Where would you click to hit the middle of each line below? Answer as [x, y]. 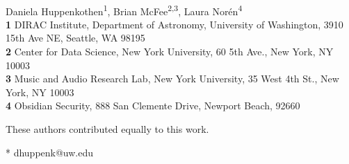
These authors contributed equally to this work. [107, 129]
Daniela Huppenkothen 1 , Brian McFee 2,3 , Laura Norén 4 [124, 10]
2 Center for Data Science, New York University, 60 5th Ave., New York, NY [170, 52]
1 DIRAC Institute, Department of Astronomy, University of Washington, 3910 [174, 24]
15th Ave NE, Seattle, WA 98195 [75, 38]
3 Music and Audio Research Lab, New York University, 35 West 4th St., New [172, 79]
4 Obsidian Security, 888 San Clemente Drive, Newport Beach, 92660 [153, 106]
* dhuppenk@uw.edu [50, 152]
